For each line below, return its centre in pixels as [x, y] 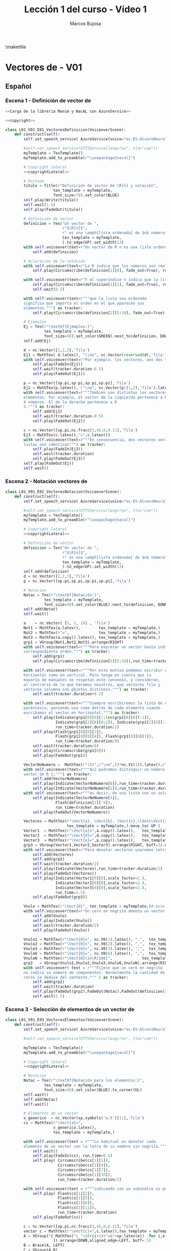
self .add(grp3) [49, 859]
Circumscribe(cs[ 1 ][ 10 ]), [85, 1174]
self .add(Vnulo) [50, 916]
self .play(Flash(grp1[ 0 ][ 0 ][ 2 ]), [68, 732]
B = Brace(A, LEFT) [44, 1245]
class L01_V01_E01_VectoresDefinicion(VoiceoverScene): [66, 130]
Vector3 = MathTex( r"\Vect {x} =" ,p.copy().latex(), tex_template [96, 840]
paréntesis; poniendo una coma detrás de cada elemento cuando [92, 708]
